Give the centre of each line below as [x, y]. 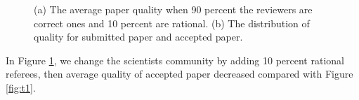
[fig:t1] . [21, 87]
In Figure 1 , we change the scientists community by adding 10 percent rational [175, 60]
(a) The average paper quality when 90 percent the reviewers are [173, 9]
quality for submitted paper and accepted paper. [138, 37]
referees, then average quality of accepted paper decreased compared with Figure [179, 74]
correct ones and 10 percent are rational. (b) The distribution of [172, 23]
